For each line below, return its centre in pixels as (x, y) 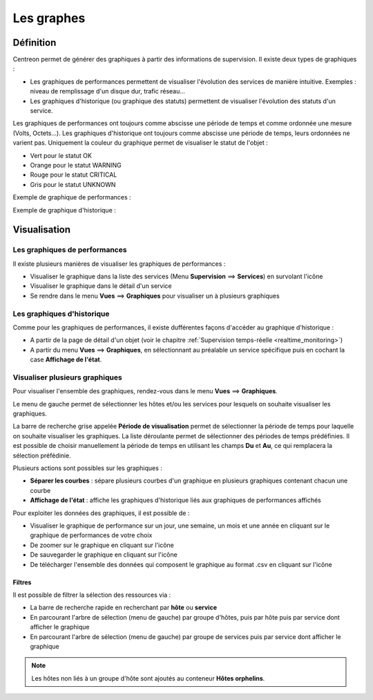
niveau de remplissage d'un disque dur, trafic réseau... (108, 91)
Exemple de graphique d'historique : (65, 210)
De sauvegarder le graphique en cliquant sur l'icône (104, 555)
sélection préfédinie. (42, 455)
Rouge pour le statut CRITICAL (74, 175)
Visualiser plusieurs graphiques (67, 377)
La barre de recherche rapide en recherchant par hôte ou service (124, 608)
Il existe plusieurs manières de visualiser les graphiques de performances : (119, 264)
